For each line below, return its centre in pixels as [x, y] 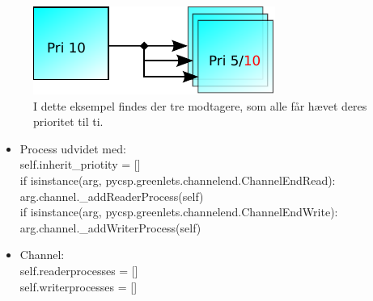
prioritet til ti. [68, 121]
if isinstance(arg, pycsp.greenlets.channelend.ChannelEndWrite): [179, 212]
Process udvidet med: [73, 148]
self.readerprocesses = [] [79, 270]
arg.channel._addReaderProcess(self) [112, 196]
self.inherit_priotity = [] [80, 164]
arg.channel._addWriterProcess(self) [110, 227]
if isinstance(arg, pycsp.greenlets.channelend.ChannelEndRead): [178, 180]
